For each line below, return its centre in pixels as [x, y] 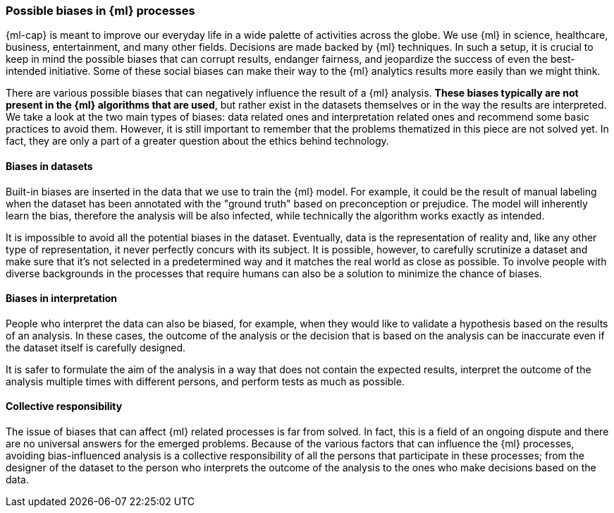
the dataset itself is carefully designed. [96, 347]
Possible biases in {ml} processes [100, 11]
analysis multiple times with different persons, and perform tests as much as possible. [205, 381]
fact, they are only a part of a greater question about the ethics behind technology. [197, 141]
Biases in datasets [49, 166]
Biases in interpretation [62, 298]
